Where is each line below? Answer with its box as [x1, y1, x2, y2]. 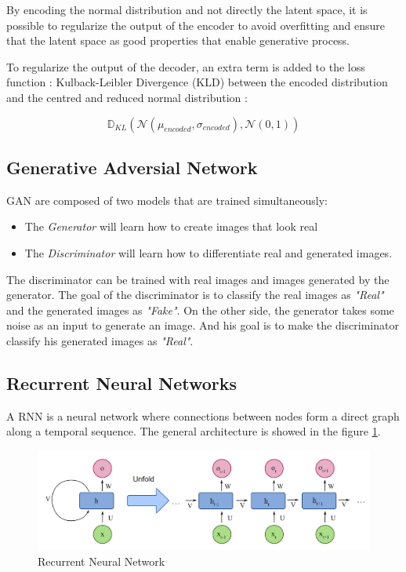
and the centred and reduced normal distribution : [6, 89, 248, 105]
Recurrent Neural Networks [6, 370, 237, 395]
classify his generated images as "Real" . [6, 332, 194, 348]
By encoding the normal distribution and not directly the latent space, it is [6, 2, 368, 17]
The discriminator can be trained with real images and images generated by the [6, 271, 390, 287]
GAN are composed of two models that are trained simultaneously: [6, 191, 328, 208]
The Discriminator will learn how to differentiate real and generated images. [24, 244, 393, 260]
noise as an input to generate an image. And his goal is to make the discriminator [6, 317, 399, 333]
